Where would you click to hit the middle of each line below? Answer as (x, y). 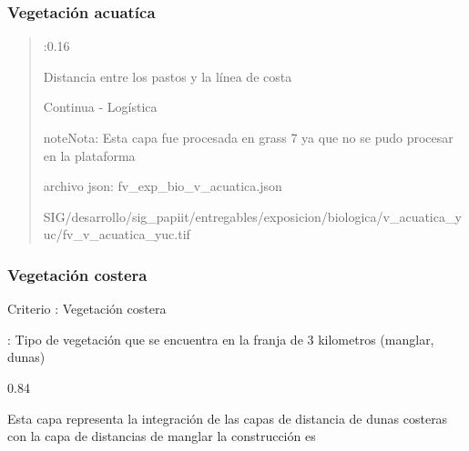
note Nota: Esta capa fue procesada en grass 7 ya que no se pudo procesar (248, 137)
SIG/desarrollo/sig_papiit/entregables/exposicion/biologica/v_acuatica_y (252, 216)
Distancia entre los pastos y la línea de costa (168, 76)
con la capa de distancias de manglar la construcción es (162, 436)
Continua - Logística (100, 107)
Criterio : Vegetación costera (87, 309)
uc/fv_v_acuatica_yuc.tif (117, 234)
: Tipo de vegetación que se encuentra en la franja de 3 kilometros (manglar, (221, 339)
